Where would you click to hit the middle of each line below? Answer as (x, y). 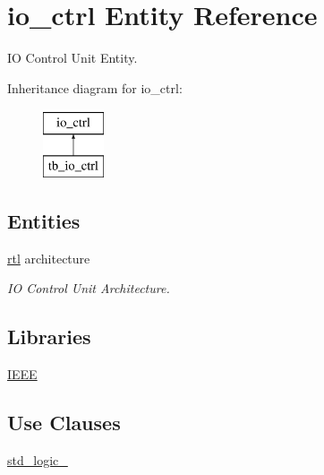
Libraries (49, 337)
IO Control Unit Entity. (72, 58)
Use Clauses (64, 423)
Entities (44, 220)
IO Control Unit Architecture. (89, 288)
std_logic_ (38, 459)
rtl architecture (49, 258)
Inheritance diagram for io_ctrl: (95, 87)
